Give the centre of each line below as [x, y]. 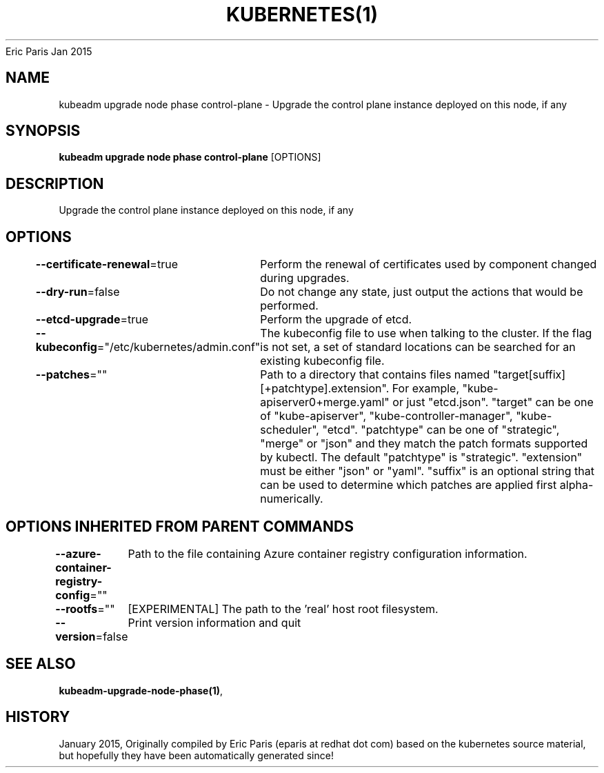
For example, [426, 389]
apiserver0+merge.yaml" [325, 402]
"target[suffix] [529, 375]
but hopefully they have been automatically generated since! [196, 755]
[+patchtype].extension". [325, 389]
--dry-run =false [78, 292]
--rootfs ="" [85, 609]
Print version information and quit [214, 622]
